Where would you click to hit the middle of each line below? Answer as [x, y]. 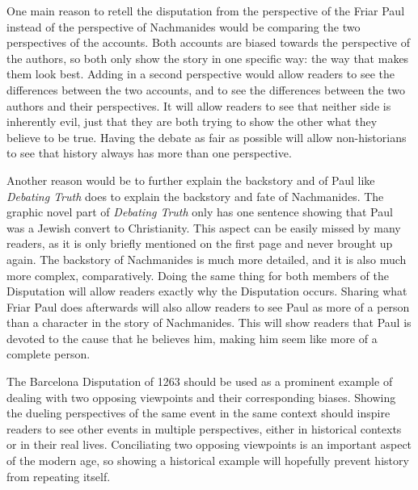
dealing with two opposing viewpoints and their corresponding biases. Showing [201, 397]
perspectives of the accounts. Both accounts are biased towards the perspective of [208, 42]
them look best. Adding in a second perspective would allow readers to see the [201, 74]
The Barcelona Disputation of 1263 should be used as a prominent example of [200, 381]
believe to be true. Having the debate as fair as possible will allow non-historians [207, 137]
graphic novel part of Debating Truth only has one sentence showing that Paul [200, 212]
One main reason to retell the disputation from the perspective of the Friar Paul [206, 10]
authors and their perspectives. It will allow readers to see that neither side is [199, 105]
